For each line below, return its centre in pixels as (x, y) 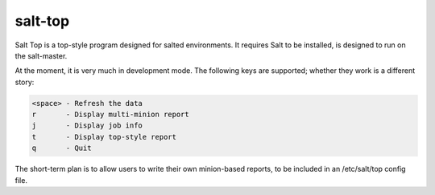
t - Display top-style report (104, 137)
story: (25, 82)
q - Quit (62, 148)
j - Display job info (87, 126)
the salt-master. (41, 55)
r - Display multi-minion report (110, 115)
